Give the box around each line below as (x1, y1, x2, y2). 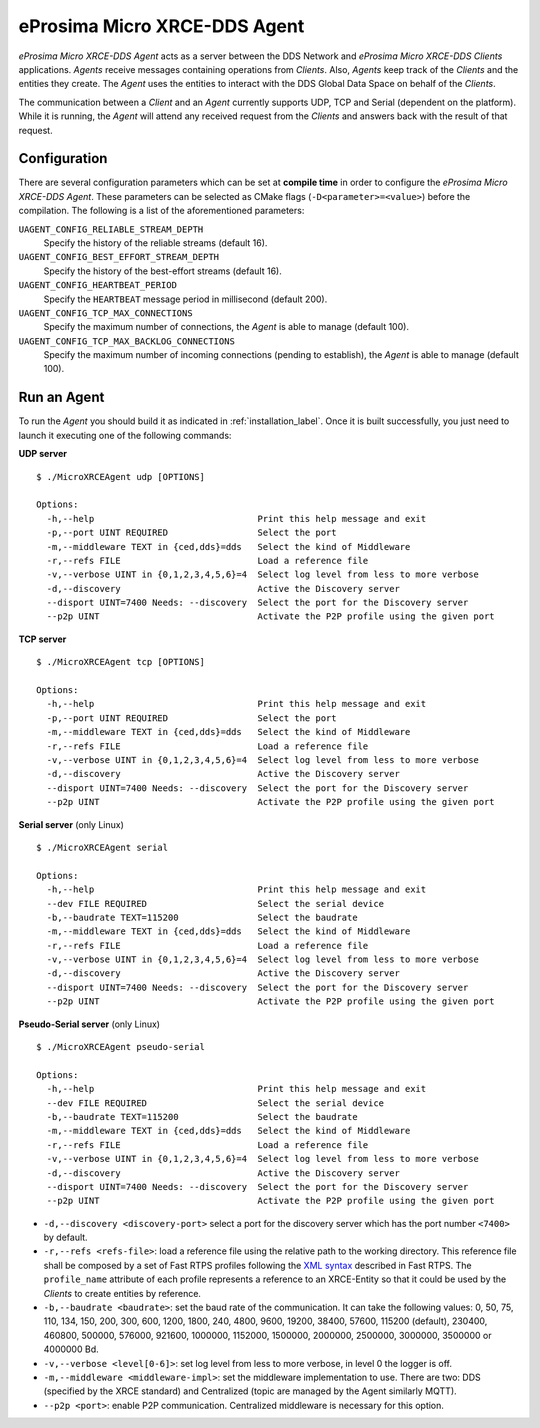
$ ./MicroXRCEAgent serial (36, 841, 169, 853)
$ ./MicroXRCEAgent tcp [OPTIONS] (36, 656, 205, 668)
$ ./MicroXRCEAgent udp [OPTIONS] (36, 471, 205, 482)
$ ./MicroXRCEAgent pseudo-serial (36, 1041, 205, 1053)
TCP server (18, 633, 67, 645)
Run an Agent (18, 389, 105, 406)
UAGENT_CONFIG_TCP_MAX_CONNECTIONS (18, 307, 194, 319)
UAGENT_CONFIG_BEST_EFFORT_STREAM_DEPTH (18, 251, 220, 263)
